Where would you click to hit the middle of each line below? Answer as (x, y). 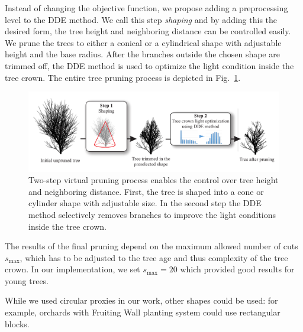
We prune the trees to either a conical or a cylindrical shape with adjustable (143, 42)
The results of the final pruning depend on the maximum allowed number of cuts (151, 246)
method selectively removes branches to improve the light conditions (152, 214)
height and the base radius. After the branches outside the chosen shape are (142, 54)
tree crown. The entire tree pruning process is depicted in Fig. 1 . (123, 77)
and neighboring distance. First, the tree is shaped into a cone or (146, 191)
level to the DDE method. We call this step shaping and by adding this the (141, 19)
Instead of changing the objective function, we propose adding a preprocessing (146, 8)
